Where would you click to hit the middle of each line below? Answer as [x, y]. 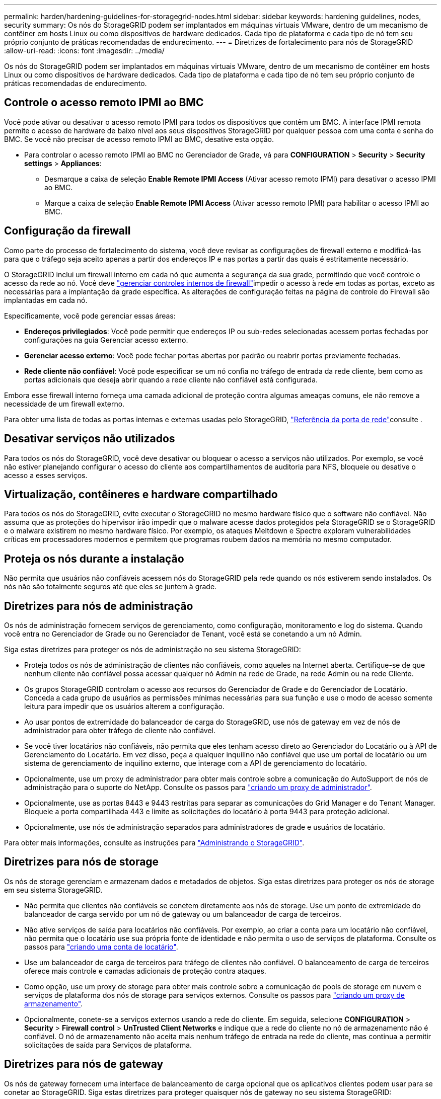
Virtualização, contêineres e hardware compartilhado [141, 494]
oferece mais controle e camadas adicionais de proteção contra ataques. [145, 971]
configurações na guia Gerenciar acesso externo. [106, 340]
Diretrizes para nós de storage [82, 862]
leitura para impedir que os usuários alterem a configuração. [124, 706]
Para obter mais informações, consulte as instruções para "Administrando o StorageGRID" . [154, 843]
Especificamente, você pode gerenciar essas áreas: [90, 316]
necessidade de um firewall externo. [64, 404]
